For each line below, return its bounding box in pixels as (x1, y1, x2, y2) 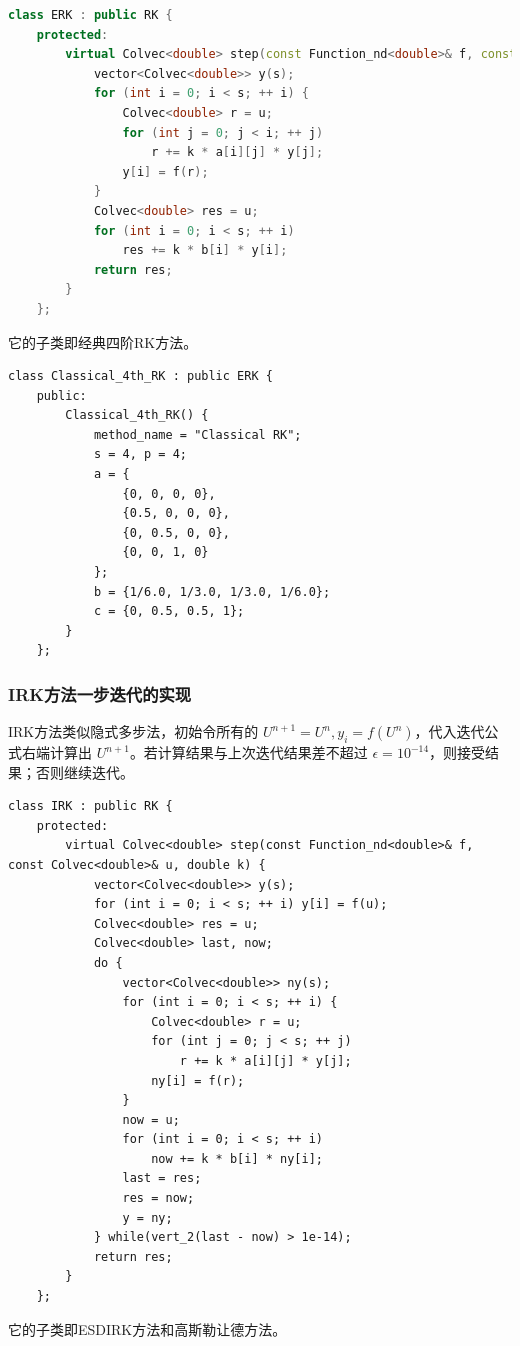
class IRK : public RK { (8, 799, 173, 814)
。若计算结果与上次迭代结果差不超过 (129, 742, 368, 763)
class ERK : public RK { (8, 8, 173, 22)
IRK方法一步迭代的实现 (8, 681, 192, 706)
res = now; (122, 1191, 195, 1206)
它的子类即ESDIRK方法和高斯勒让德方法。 (8, 1318, 287, 1339)
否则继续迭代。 (35, 761, 134, 782)
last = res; (122, 1171, 202, 1186)
